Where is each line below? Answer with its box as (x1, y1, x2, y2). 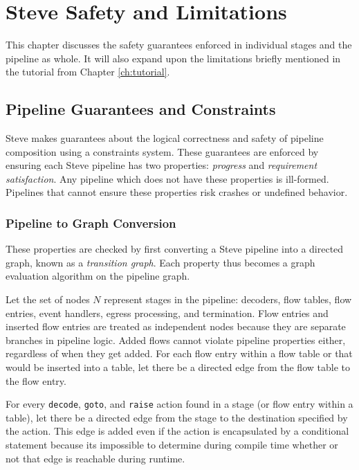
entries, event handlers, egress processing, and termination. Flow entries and (6, 305, 329, 320)
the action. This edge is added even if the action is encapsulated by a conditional (6, 424, 349, 438)
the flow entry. (6, 373, 66, 388)
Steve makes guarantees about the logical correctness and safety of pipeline (6, 131, 324, 145)
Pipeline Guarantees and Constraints (6, 98, 276, 120)
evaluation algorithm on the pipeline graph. (6, 269, 190, 283)
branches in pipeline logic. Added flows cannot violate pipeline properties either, (6, 332, 346, 347)
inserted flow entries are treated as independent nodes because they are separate (6, 319, 346, 334)
